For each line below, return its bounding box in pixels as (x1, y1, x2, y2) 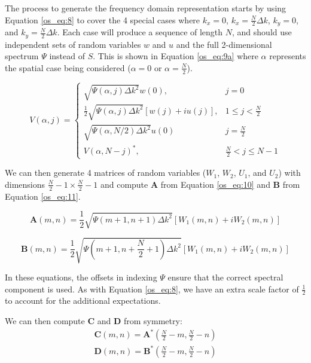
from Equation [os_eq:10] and (160, 178, 270, 190)
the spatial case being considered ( (5, 61, 131, 74)
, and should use (232, 26, 292, 38)
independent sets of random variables (5, 38, 141, 50)
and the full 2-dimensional (176, 38, 272, 50)
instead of (49, 50, 85, 62)
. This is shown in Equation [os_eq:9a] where (93, 50, 258, 62)
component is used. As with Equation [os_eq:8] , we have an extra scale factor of (5, 282, 299, 295)
